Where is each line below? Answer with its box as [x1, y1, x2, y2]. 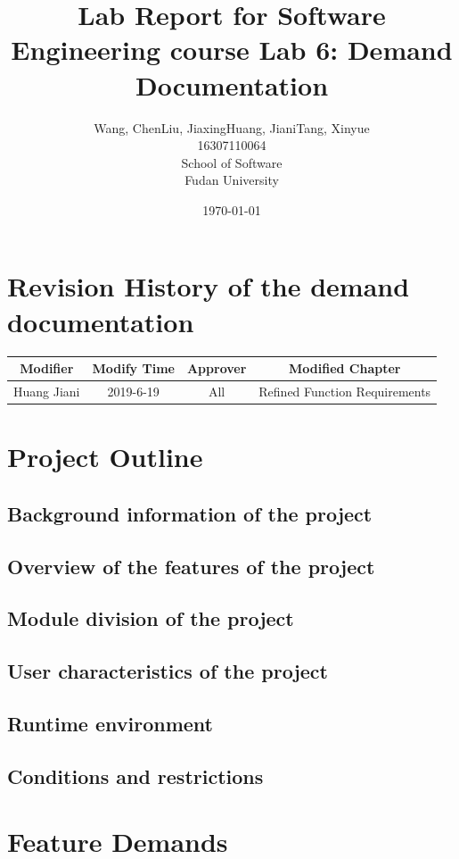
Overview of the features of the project [7, 552, 375, 580]
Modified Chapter [288, 359, 401, 378]
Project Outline [7, 438, 203, 475]
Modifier [20, 359, 74, 378]
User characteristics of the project [7, 657, 328, 685]
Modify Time [92, 359, 175, 378]
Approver [186, 359, 247, 378]
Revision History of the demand [7, 268, 410, 304]
